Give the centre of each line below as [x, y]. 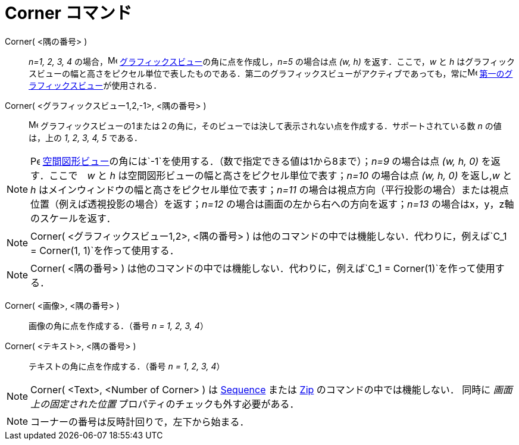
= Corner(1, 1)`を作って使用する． [105, 250]
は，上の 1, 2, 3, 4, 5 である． [86, 137]
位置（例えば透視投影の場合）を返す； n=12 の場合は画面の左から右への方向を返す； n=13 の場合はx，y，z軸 [272, 204]
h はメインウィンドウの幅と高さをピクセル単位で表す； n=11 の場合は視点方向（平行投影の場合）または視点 [270, 189]
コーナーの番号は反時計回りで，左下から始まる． [140, 422]
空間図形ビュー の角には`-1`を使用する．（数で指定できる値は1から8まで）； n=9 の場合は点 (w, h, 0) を [267, 161]
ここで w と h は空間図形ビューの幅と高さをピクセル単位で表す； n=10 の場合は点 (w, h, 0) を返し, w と [281, 175]
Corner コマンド [68, 13]
